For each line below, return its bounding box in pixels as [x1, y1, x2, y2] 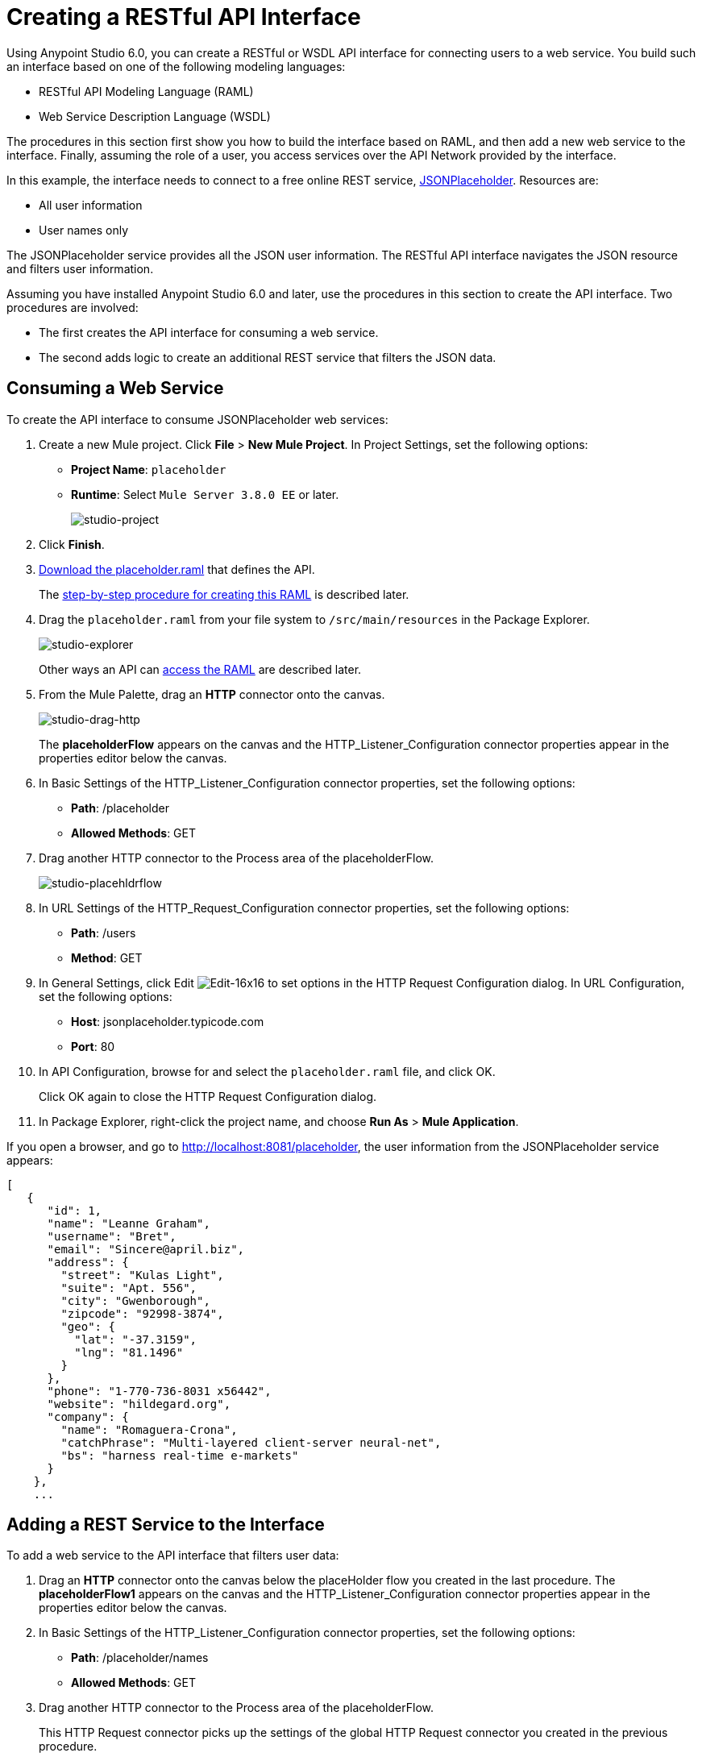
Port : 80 [71, 1039, 115, 1053]
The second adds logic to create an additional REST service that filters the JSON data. [39, 350, 496, 364]
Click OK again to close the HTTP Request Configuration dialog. [39, 1089, 377, 1103]
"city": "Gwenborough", [60, 1294, 210, 1307]
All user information [39, 197, 143, 212]
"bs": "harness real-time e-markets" [60, 1448, 299, 1462]
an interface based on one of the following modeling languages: [6, 59, 346, 73]
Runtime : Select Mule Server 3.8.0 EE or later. [71, 487, 339, 501]
